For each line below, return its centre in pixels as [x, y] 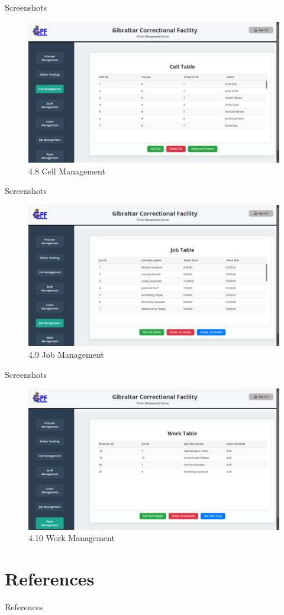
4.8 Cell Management [67, 171]
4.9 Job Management [66, 354]
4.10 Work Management [72, 538]
